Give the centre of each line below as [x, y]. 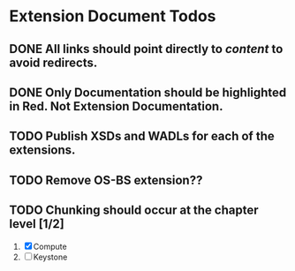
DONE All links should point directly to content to [146, 49]
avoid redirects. [53, 62]
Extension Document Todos [113, 16]
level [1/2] [37, 224]
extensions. [42, 151]
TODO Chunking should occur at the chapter [134, 211]
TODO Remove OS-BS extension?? [106, 180]
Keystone [50, 257]
